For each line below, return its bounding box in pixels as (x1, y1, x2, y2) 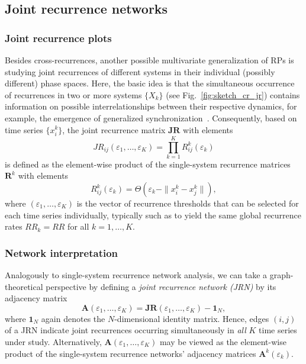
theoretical (5, 280, 43, 292)
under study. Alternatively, (5, 336, 102, 347)
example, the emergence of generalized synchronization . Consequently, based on (5, 111, 297, 124)
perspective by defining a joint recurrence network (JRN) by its (46, 280, 276, 292)
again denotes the (41, 312, 105, 324)
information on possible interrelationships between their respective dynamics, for (5, 100, 297, 112)
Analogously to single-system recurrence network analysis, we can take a (5, 269, 268, 281)
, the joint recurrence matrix (62, 123, 166, 136)
